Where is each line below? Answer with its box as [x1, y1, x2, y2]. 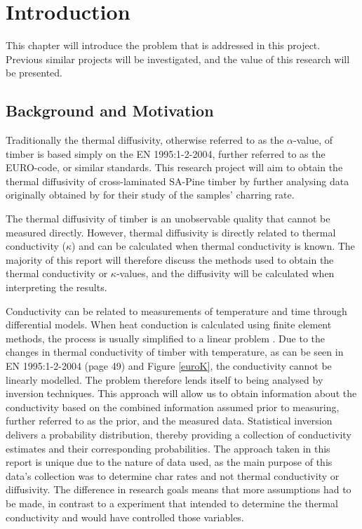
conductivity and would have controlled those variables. [6, 509, 244, 524]
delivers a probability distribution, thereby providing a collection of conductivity [6, 427, 351, 441]
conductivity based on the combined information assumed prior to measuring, [6, 399, 340, 414]
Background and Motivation [6, 100, 214, 121]
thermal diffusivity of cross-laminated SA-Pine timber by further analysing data [6, 173, 349, 188]
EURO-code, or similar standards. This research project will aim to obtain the [6, 160, 343, 175]
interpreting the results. [6, 280, 107, 295]
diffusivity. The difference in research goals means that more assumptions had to [6, 482, 351, 497]
